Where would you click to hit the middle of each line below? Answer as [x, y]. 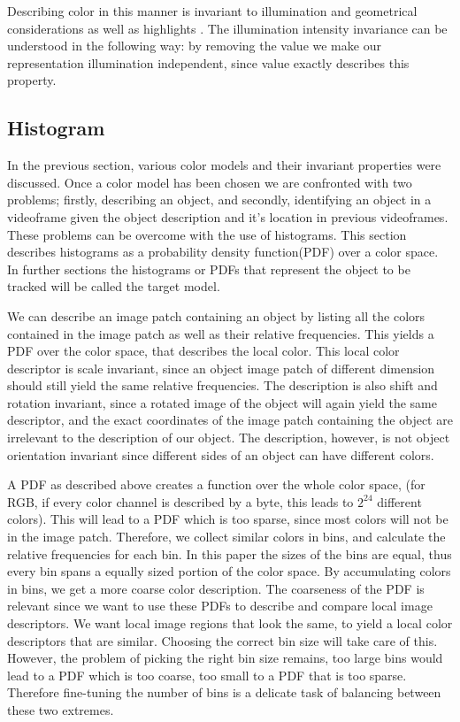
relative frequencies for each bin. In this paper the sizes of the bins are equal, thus [230, 553]
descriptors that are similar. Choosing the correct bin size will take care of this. [222, 640]
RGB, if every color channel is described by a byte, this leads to [180, 501]
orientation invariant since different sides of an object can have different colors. [221, 454]
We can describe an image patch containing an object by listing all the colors [216, 315]
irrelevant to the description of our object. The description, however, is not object [229, 438]
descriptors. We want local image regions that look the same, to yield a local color [230, 623]
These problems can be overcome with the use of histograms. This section [207, 234]
